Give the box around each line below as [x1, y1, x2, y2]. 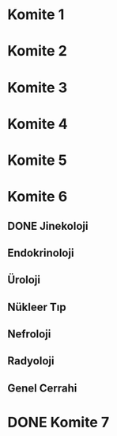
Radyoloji [7, 354, 55, 368]
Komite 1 [7, 6, 65, 24]
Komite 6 [7, 188, 68, 206]
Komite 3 [7, 78, 68, 96]
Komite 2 [7, 42, 68, 60]
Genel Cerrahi [7, 381, 77, 395]
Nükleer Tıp [7, 300, 66, 313]
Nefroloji [7, 328, 51, 341]
